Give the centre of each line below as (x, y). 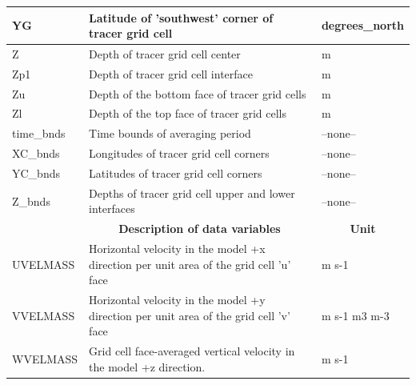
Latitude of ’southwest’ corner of (181, 17)
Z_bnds (31, 201)
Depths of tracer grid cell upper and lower (192, 192)
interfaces (112, 209)
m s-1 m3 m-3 (355, 315)
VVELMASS (44, 315)
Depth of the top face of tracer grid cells (188, 113)
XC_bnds (36, 153)
